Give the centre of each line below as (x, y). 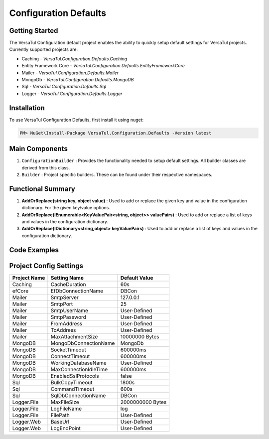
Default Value (137, 278)
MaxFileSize (65, 402)
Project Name (29, 278)
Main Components (39, 149)
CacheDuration (68, 284)
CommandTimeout (72, 389)
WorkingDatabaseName (78, 363)
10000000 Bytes (140, 336)
